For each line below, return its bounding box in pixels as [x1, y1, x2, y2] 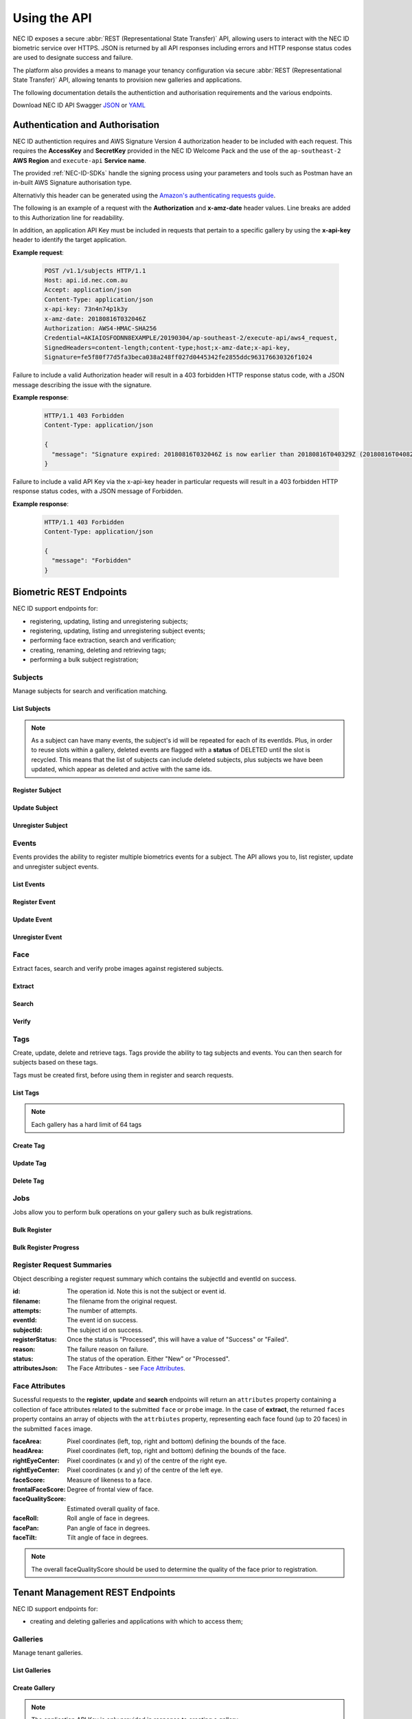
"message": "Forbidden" [51, 557, 132, 565]
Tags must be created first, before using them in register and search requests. [12, 1071, 234, 1079]
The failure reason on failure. [67, 1345, 149, 1353]
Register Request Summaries [12, 1260, 113, 1270]
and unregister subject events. [12, 862, 99, 871]
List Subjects [12, 705, 51, 713]
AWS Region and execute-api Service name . [12, 156, 147, 164]
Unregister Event [12, 932, 62, 941]
